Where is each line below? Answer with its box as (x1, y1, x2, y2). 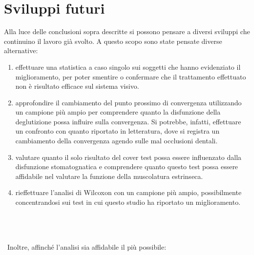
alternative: (4, 45, 38, 56)
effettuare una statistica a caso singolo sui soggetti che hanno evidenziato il (15, 61, 241, 72)
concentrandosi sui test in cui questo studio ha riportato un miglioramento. (15, 197, 241, 207)
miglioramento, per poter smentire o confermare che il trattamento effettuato (15, 71, 246, 81)
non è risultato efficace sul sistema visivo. (15, 81, 139, 91)
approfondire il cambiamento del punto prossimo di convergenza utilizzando (15, 97, 242, 107)
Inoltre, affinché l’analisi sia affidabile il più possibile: (7, 242, 167, 252)
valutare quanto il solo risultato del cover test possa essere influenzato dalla (15, 152, 242, 162)
